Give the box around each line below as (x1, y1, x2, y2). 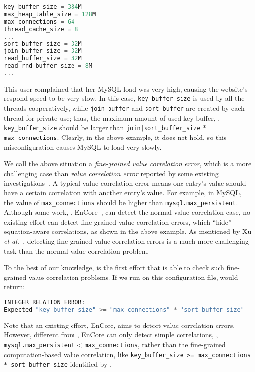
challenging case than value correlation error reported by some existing (4, 168, 219, 178)
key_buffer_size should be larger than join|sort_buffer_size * (4, 122, 206, 133)
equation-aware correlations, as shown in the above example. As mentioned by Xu (4, 226, 252, 236)
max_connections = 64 (4, 18, 75, 25)
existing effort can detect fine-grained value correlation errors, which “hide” (4, 216, 232, 227)
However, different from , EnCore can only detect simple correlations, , (4, 329, 218, 340)
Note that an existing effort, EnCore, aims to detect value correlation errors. (4, 320, 235, 330)
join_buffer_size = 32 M (4, 47, 82, 55)
